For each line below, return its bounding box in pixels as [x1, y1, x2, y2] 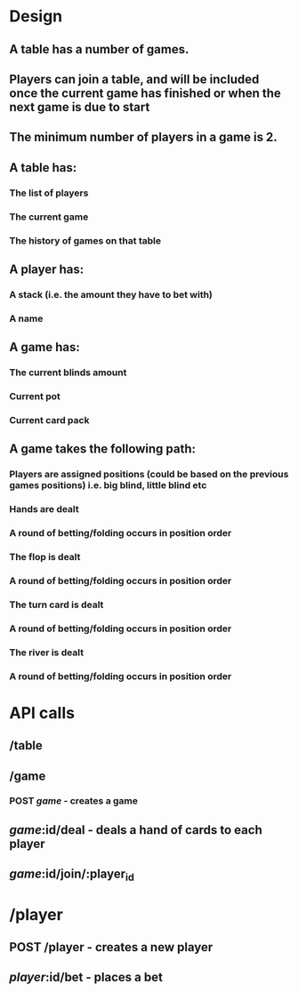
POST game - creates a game [9, 795, 139, 807]
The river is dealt [9, 646, 85, 659]
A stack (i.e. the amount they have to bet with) [9, 288, 213, 300]
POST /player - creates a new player [9, 940, 213, 955]
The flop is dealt [9, 550, 81, 563]
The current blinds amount [9, 366, 127, 379]
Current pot [9, 389, 60, 402]
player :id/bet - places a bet [9, 970, 163, 985]
